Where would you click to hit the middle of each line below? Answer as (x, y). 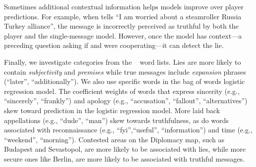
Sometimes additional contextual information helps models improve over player (124, 6)
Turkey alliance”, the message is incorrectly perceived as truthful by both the (121, 26)
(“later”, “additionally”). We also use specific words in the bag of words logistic (125, 81)
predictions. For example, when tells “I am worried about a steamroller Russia (123, 16)
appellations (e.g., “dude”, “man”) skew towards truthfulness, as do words (116, 120)
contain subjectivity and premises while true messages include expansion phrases (125, 71)
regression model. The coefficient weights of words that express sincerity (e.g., (122, 91)
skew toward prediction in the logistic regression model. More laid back (112, 110)
